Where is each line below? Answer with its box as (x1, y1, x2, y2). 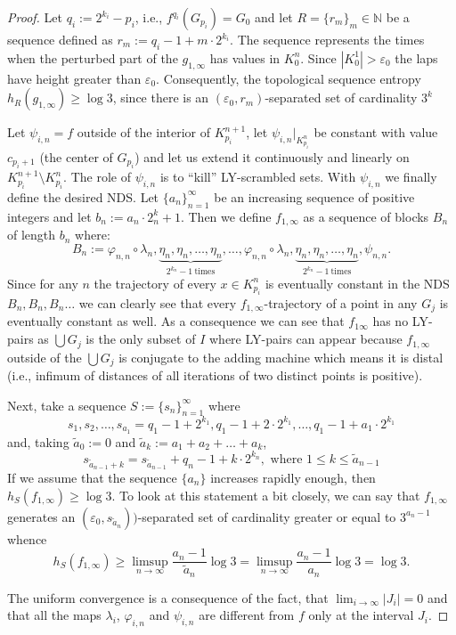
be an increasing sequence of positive (214, 187, 415, 206)
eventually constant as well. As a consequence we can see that (7, 312, 345, 330)
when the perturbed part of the (7, 48, 178, 67)
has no (372, 312, 409, 330)
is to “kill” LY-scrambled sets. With (159, 167, 356, 186)
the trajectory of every (94, 273, 216, 292)
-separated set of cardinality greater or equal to (137, 507, 396, 525)
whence (7, 529, 47, 548)
